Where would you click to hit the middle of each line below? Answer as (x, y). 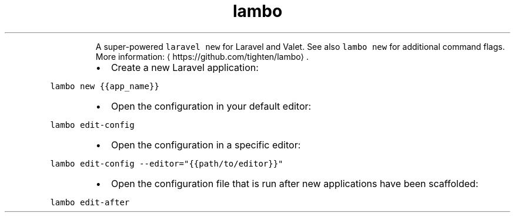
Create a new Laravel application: (185, 67)
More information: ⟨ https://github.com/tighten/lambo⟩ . (202, 56)
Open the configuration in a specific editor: (206, 145)
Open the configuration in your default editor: (211, 106)
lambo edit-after (90, 202)
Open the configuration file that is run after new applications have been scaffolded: (295, 183)
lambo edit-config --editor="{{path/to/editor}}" (167, 163)
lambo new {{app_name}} (105, 86)
